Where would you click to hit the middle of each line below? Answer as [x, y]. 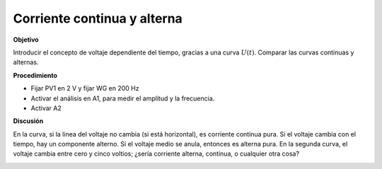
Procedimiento [35, 75]
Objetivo [26, 40]
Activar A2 [46, 108]
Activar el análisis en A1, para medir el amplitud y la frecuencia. [123, 98]
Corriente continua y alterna [98, 18]
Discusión [28, 121]
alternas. [26, 62]
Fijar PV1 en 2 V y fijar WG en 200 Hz [85, 88]
